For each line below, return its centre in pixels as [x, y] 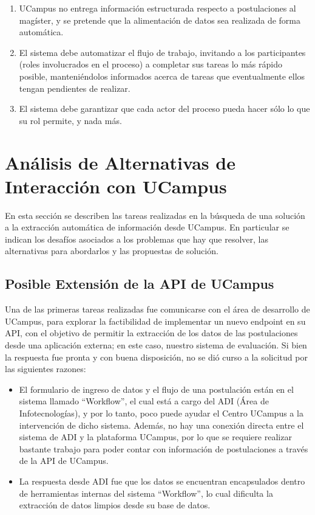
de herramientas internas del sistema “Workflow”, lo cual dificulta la [146, 493]
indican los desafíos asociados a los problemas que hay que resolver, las [137, 239]
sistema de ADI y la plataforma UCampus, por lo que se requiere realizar [155, 437]
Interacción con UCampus [116, 186]
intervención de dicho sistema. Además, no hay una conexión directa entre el [161, 425]
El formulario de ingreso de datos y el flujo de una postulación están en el [156, 389]
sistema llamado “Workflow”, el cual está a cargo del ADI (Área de [144, 401]
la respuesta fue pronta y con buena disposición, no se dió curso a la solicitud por [156, 357]
